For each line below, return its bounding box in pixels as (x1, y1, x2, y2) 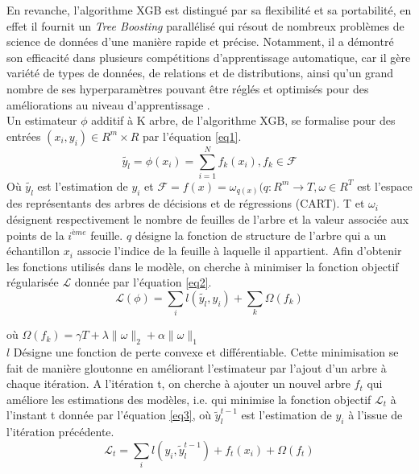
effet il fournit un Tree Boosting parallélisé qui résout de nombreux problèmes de (6, 17, 404, 34)
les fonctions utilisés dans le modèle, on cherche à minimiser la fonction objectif (6, 258, 399, 274)
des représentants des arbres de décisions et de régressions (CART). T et (6, 195, 365, 212)
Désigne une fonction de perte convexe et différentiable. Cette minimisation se (13, 344, 399, 361)
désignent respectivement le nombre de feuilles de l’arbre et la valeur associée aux (6, 210, 409, 227)
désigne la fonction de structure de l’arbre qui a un (135, 226, 387, 243)
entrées (6, 127, 41, 144)
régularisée (6, 274, 59, 291)
